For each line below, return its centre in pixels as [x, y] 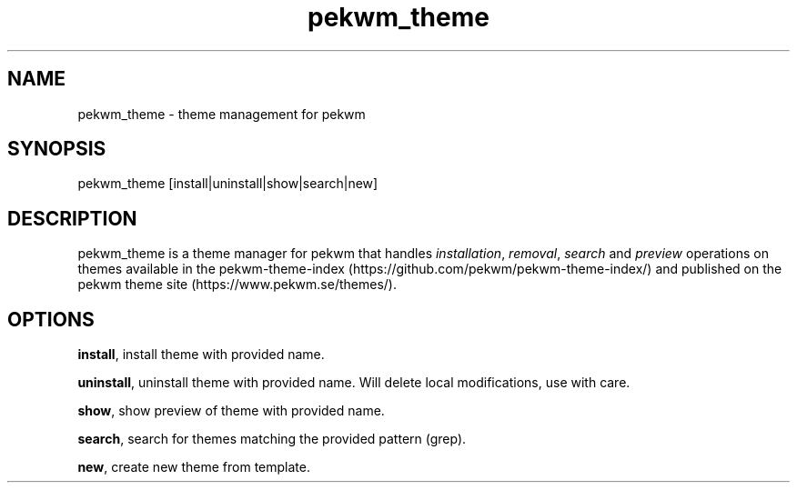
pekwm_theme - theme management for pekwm [222, 114]
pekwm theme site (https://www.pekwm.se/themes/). [237, 285]
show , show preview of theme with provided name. [231, 411]
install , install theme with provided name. [201, 355]
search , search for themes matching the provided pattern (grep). [272, 439]
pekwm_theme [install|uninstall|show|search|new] [228, 184]
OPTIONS [51, 319]
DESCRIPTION [72, 218]
